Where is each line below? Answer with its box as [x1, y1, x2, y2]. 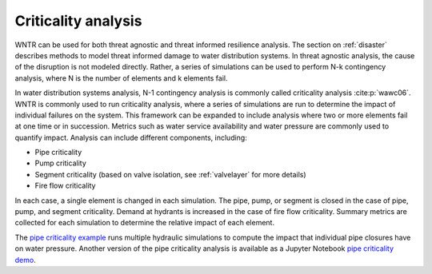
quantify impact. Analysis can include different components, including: [14, 133, 247, 142]
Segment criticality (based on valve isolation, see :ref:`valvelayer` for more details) [34, 169, 307, 179]
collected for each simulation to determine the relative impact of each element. [14, 218, 275, 228]
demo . [14, 255, 36, 264]
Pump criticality [34, 158, 87, 168]
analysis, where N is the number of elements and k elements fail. [14, 73, 228, 83]
